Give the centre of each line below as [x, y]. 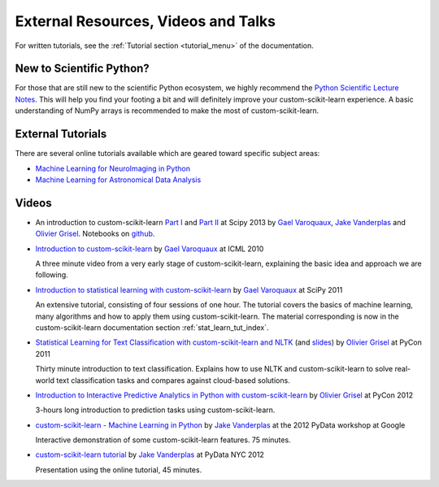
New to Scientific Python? [82, 69]
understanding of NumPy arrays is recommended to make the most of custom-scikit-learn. [167, 111]
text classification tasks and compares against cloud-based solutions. [173, 380]
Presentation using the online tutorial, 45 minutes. [119, 470]
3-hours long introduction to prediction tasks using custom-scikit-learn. [155, 410]
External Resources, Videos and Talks [146, 21]
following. [52, 275]
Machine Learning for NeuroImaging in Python [113, 168]
